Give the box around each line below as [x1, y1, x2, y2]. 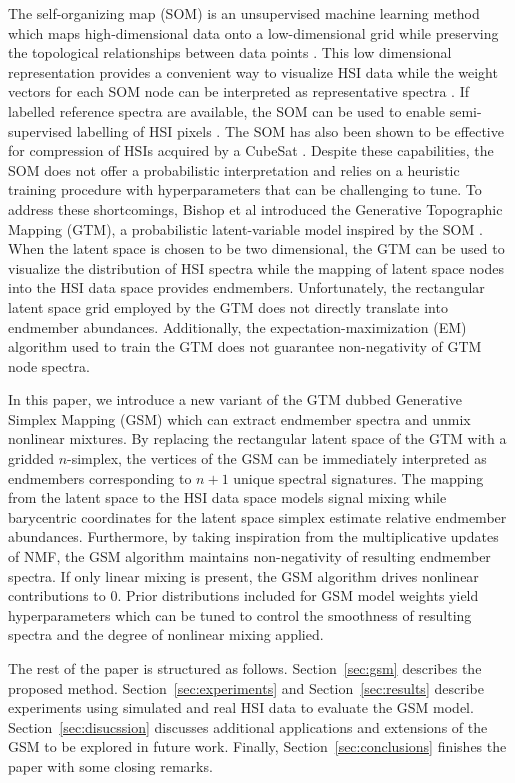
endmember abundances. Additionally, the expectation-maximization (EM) [8, 316, 467, 337]
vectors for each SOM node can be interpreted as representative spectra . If [8, 81, 470, 102]
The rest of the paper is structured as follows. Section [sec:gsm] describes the [8, 658, 482, 678]
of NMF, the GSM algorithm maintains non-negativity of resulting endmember [8, 546, 491, 567]
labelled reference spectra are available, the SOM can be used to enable [8, 100, 446, 121]
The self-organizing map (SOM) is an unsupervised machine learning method [8, 3, 480, 23]
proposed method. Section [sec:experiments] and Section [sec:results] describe [8, 677, 484, 698]
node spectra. [8, 355, 90, 376]
